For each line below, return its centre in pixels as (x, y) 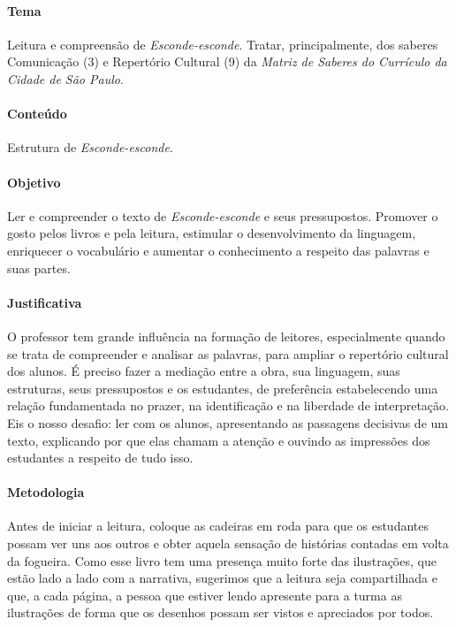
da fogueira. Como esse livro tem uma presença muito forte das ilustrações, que (222, 560)
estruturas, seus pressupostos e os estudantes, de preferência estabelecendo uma (223, 388)
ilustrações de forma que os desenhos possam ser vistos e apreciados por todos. (220, 612)
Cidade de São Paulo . (65, 78)
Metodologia (46, 492)
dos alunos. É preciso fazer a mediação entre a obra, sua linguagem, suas (204, 371)
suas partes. (39, 268)
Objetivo (34, 182)
